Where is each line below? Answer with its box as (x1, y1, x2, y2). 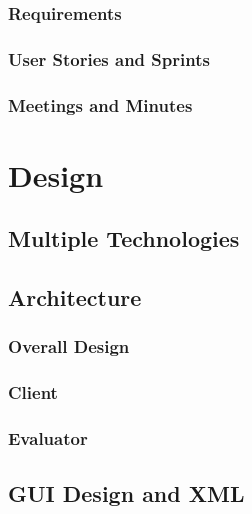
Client (8, 380, 58, 405)
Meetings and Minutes (8, 92, 193, 117)
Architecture (8, 282, 142, 313)
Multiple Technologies (8, 223, 240, 254)
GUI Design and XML (8, 478, 245, 509)
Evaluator (8, 426, 88, 451)
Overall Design (8, 334, 130, 359)
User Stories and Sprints (8, 46, 210, 71)
